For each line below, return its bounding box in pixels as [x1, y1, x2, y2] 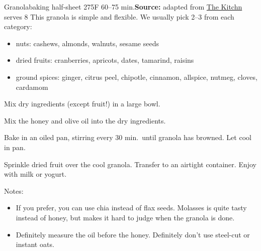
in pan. [4, 142, 26, 152]
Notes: [4, 185, 24, 196]
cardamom [16, 81, 48, 92]
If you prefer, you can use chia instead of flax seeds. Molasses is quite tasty [16, 202, 247, 213]
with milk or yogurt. [4, 169, 67, 179]
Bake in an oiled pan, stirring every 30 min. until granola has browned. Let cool [4, 132, 251, 143]
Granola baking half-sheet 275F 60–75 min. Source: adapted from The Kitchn [4, 2, 242, 12]
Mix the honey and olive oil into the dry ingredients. [4, 115, 166, 125]
